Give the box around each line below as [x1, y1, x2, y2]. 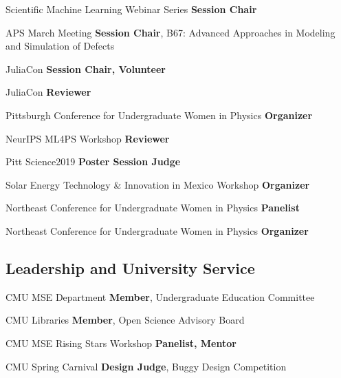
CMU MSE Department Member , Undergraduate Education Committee [5, 289, 315, 304]
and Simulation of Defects [5, 39, 115, 53]
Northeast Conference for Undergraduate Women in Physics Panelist [5, 200, 300, 215]
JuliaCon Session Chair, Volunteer [5, 61, 166, 76]
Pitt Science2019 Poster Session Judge [5, 154, 181, 169]
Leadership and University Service [5, 257, 255, 278]
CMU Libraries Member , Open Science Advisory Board [5, 313, 245, 327]
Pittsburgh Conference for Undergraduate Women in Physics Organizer [5, 107, 313, 122]
